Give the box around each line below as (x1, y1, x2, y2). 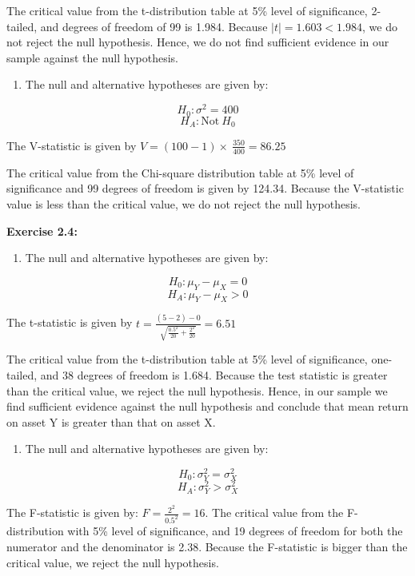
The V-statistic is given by (6, 137, 137, 153)
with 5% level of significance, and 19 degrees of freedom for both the (67, 522, 403, 539)
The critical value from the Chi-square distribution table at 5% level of (6, 164, 354, 181)
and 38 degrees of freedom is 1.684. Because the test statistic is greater (40, 366, 388, 383)
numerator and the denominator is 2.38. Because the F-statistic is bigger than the (6, 538, 408, 554)
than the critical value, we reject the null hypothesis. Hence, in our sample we (6, 382, 388, 399)
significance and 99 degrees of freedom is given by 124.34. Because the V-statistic (6, 180, 404, 197)
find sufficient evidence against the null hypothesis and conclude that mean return (6, 398, 409, 415)
